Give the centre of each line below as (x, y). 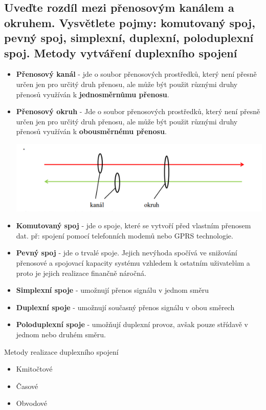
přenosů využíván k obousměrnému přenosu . (91, 131)
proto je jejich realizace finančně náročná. (81, 273)
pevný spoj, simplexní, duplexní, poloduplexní (129, 38)
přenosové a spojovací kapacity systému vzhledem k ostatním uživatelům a (133, 262)
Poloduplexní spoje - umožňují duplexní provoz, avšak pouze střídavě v (132, 324)
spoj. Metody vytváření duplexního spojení (121, 52)
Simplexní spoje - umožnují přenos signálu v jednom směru (112, 290)
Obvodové (32, 403)
